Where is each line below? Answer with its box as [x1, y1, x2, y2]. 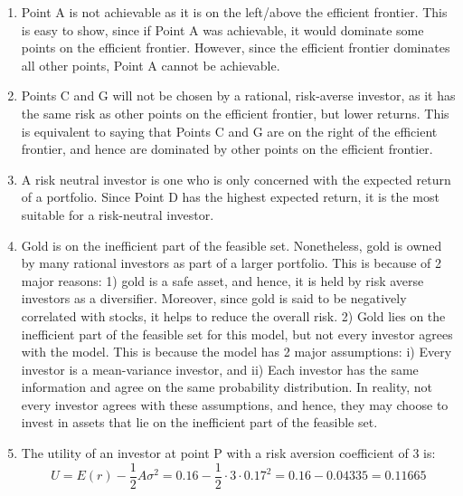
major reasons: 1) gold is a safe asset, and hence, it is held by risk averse [21, 271, 424, 290]
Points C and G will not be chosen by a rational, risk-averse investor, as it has [21, 86, 456, 105]
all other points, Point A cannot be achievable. [21, 55, 280, 74]
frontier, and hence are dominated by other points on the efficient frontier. [21, 139, 433, 158]
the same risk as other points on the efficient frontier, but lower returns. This [21, 103, 449, 122]
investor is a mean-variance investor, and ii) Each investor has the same [21, 359, 419, 378]
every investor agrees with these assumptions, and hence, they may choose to [21, 395, 449, 414]
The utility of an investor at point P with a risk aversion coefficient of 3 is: [21, 444, 436, 463]
